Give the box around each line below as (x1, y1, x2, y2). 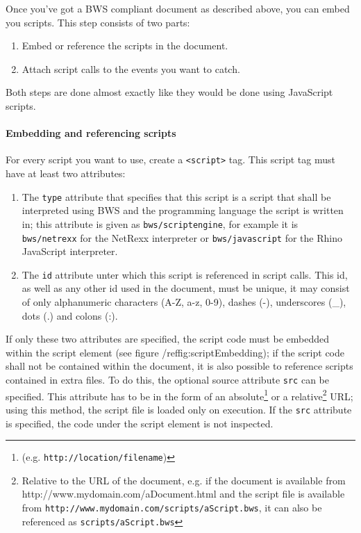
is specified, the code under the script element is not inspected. (6, 416, 274, 430)
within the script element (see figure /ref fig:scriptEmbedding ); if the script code (6, 345, 344, 359)
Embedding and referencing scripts (6, 126, 176, 140)
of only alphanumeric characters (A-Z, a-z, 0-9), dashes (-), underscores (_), (22, 295, 346, 309)
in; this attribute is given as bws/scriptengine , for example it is (22, 216, 299, 231)
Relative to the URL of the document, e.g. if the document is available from (22, 473, 346, 487)
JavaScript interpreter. (22, 244, 118, 259)
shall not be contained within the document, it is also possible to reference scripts (6, 359, 353, 373)
